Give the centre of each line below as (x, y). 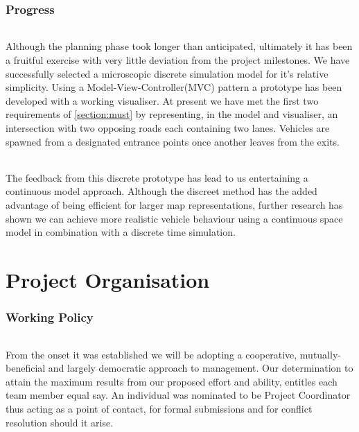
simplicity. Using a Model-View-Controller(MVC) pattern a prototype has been (174, 87)
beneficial (26, 368)
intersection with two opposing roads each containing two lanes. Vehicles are (168, 128)
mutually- (320, 354)
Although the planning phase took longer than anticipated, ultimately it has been (179, 46)
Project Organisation (108, 279)
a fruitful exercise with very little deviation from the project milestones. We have (178, 60)
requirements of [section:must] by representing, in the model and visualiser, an (172, 114)
